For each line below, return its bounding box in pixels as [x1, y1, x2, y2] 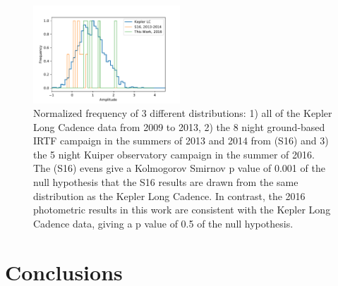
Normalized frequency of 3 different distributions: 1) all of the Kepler [33, 106, 332, 120]
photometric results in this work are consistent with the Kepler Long [33, 202, 331, 217]
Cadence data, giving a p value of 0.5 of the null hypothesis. [33, 216, 294, 230]
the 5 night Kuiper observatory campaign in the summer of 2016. [33, 147, 315, 161]
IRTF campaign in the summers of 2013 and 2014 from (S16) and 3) [33, 133, 329, 148]
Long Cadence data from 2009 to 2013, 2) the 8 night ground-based [33, 119, 325, 134]
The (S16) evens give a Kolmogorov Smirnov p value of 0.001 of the [33, 161, 325, 175]
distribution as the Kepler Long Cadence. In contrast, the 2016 [33, 188, 306, 203]
